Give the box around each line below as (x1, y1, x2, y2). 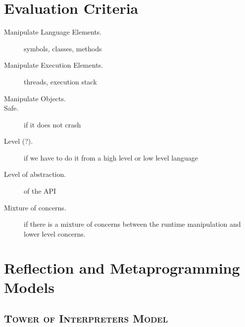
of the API (24, 186, 56, 196)
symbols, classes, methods (24, 43, 102, 53)
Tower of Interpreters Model (4, 311, 168, 326)
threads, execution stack (24, 76, 97, 86)
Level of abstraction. (4, 169, 66, 179)
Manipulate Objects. (4, 93, 66, 103)
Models (4, 277, 54, 297)
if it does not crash (24, 119, 81, 129)
